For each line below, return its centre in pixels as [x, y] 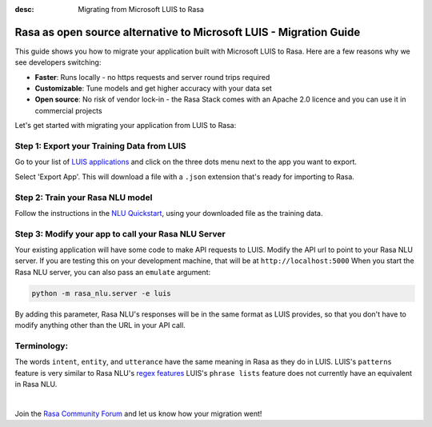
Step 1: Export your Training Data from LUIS [101, 146]
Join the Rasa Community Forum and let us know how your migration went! [138, 413]
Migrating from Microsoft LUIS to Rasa [141, 9]
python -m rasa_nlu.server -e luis [101, 293]
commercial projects [69, 110]
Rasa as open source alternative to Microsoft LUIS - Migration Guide [188, 32]
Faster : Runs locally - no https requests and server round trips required [152, 77]
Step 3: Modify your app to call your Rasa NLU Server [120, 233]
